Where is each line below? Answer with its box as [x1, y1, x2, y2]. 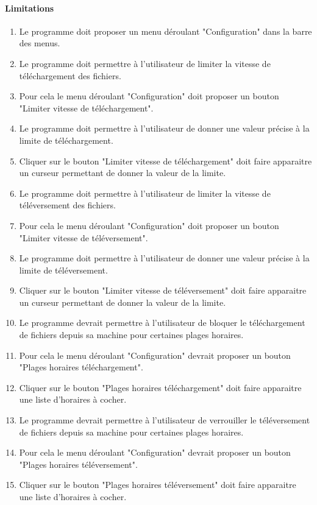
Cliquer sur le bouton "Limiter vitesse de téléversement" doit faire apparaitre [19, 284, 307, 297]
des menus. [19, 37, 60, 49]
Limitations [5, 1, 54, 14]
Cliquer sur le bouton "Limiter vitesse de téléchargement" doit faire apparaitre [19, 154, 312, 167]
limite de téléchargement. [19, 133, 113, 146]
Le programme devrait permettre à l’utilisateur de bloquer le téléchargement [19, 316, 305, 329]
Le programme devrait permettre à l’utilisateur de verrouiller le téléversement [19, 414, 310, 426]
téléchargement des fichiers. [19, 69, 121, 82]
